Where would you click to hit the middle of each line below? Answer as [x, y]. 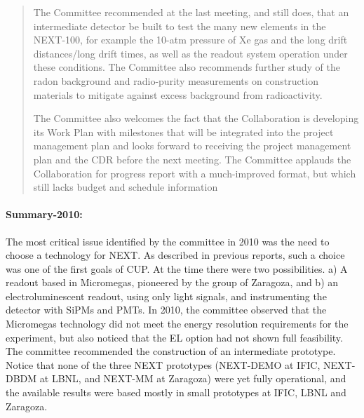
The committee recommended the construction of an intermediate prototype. [171, 351]
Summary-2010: [44, 214]
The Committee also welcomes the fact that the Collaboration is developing [196, 118]
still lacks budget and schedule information [126, 187]
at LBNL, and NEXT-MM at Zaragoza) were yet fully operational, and [193, 378]
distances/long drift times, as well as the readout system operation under [190, 53]
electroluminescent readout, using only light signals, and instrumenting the [166, 296]
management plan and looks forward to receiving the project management [192, 146]
